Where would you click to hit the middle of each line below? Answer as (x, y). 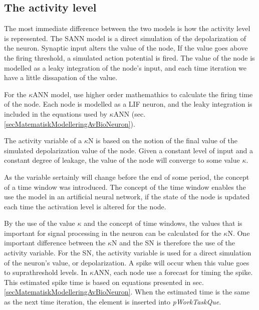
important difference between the (55, 243)
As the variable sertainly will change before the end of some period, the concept (127, 177)
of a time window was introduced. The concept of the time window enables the (125, 187)
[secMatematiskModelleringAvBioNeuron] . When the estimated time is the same (127, 292)
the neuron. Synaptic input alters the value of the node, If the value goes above (126, 48)
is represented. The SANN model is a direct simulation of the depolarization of (125, 38)
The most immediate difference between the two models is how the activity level (127, 28)
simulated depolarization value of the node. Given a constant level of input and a (128, 150)
